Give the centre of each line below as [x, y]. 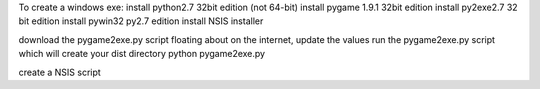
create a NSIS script [60, 72]
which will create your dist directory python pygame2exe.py [141, 54]
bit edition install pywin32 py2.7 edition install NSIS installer [141, 21]
